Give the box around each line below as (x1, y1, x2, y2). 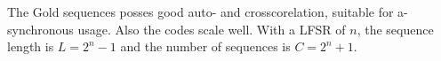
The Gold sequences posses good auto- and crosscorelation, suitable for (7, 3, 394, 20)
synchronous (7, 19, 74, 38)
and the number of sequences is (120, 37, 291, 56)
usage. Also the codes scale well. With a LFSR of (77, 19, 346, 38)
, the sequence (357, 19, 434, 38)
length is (7, 37, 54, 56)
